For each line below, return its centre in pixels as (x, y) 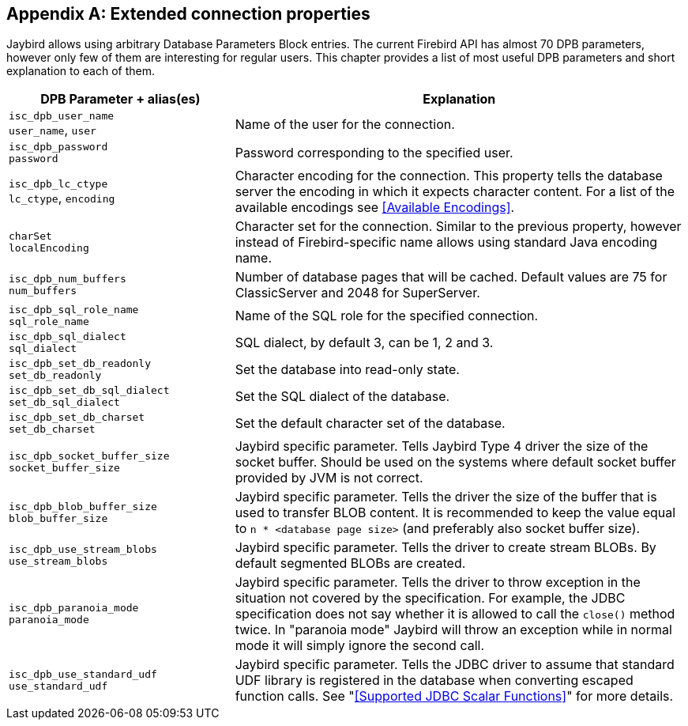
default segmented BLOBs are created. (350, 563)
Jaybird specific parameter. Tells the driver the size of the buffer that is (446, 497)
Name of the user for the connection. (345, 124)
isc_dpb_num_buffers (68, 279)
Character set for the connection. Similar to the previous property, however (458, 227)
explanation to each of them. (81, 71)
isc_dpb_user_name (62, 116)
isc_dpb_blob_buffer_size (83, 507)
